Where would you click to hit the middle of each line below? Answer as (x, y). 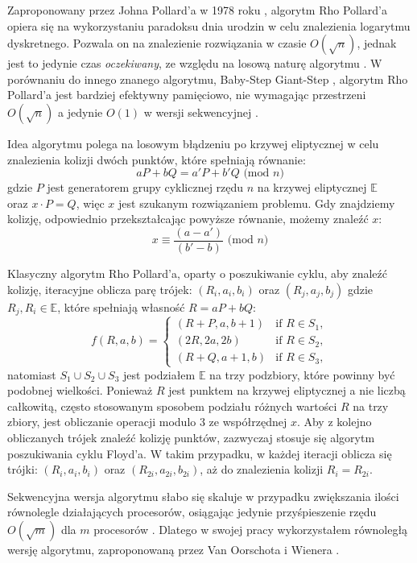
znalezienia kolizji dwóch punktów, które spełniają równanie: (157, 159)
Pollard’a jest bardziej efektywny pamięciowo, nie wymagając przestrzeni (187, 95)
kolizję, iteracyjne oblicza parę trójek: (100, 289)
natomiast (32, 374)
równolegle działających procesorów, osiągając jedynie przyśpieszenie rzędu (192, 512)
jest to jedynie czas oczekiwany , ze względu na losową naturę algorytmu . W (195, 63)
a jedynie (81, 112)
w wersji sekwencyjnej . (201, 112)
